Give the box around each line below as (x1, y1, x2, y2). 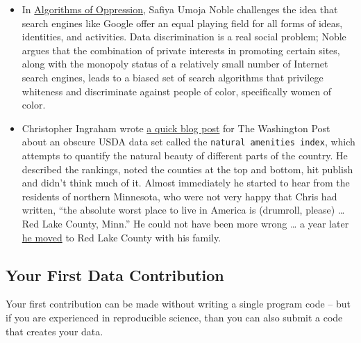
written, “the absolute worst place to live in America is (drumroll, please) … (22, 202, 345, 217)
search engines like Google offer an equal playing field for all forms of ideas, (22, 15, 343, 30)
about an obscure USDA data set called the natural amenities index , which (22, 134, 355, 149)
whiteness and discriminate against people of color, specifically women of (22, 83, 332, 98)
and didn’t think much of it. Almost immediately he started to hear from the (22, 175, 350, 190)
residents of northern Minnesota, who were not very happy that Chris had (22, 189, 337, 203)
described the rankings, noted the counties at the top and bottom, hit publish (22, 161, 353, 176)
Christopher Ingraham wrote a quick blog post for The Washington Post (22, 120, 330, 135)
